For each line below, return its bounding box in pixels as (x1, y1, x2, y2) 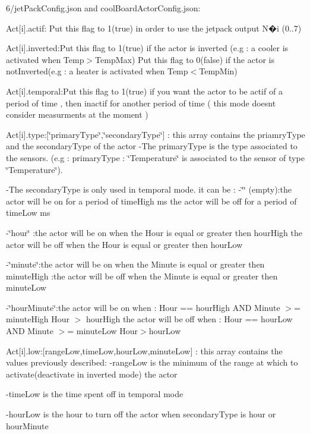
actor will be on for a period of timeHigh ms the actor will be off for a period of (6, 194, 297, 207)
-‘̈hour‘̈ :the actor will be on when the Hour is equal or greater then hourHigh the (6, 226, 302, 238)
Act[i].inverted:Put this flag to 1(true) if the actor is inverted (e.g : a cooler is (6, 42, 289, 54)
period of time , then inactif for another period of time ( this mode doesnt (6, 96, 276, 109)
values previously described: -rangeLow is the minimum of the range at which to (6, 356, 298, 369)
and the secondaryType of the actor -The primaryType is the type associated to (6, 140, 298, 152)
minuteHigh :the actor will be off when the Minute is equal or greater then (6, 269, 278, 282)
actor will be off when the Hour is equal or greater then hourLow (6, 238, 243, 250)
